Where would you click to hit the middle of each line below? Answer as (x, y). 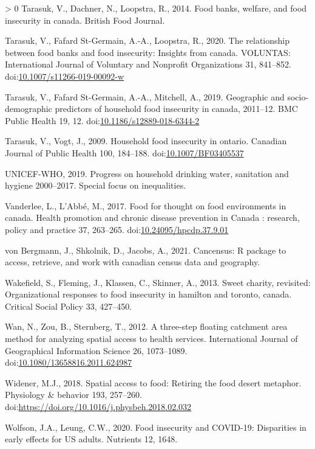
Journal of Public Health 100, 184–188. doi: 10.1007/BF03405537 (124, 152)
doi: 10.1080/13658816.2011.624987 (69, 362)
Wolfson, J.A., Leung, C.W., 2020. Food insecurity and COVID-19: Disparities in (156, 427)
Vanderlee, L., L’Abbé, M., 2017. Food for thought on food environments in (146, 205)
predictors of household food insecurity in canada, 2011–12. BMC (176, 109)
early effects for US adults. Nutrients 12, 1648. (91, 439)
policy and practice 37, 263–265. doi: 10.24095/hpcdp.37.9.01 (117, 229)
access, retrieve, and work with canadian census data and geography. (133, 262)
